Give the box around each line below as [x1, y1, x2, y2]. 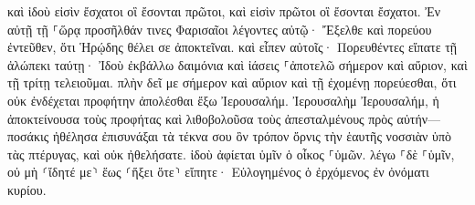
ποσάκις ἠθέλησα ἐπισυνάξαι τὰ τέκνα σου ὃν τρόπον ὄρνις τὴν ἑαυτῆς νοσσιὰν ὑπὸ [7, 127, 452, 146]
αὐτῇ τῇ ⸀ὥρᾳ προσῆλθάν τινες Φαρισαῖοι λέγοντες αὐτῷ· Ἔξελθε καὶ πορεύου [7, 19, 432, 38]
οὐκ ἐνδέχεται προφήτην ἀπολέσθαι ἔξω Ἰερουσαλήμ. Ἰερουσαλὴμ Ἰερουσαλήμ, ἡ [7, 90, 439, 109]
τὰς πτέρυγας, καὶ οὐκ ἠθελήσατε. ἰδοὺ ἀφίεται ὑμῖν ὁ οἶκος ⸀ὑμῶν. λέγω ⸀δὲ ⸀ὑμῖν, [7, 144, 455, 163]
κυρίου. [7, 179, 47, 199]
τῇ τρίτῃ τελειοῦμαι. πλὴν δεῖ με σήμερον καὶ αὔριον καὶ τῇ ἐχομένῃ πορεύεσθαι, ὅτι [7, 73, 457, 92]
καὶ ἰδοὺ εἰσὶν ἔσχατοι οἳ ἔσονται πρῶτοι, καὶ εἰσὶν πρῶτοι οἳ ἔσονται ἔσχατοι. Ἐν [7, 2, 441, 20]
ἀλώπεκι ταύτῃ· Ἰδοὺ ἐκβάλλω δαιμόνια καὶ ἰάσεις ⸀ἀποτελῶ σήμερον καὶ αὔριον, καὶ [7, 55, 468, 74]
